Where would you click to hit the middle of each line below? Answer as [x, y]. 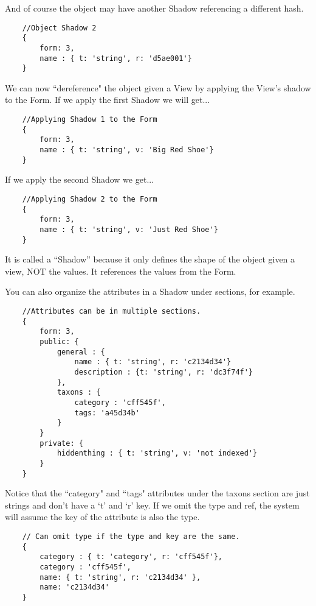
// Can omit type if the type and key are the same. [131, 536]
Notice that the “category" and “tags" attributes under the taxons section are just [157, 493]
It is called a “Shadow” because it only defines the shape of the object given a [150, 259]
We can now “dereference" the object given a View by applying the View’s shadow [158, 87]
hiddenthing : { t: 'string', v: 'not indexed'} [157, 453]
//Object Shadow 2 [59, 28]
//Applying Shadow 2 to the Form [90, 199]
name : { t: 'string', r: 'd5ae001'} [116, 58]
